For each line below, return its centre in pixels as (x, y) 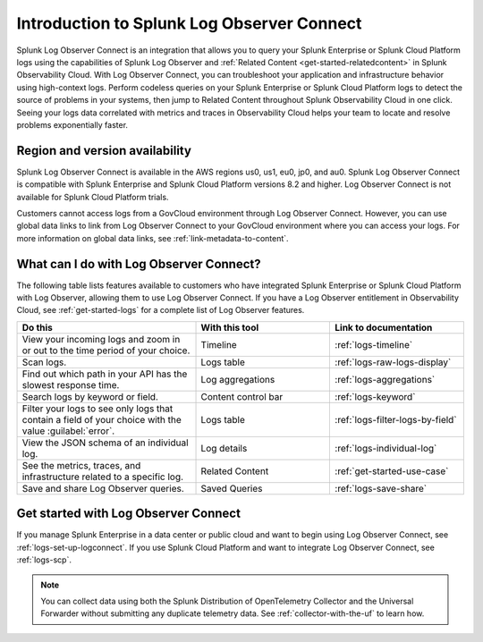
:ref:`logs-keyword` (375, 396)
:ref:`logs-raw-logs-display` (393, 362)
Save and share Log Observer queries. (103, 488)
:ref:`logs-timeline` (374, 344)
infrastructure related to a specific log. (102, 477)
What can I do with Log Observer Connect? (139, 264)
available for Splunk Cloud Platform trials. (93, 197)
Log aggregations (238, 379)
